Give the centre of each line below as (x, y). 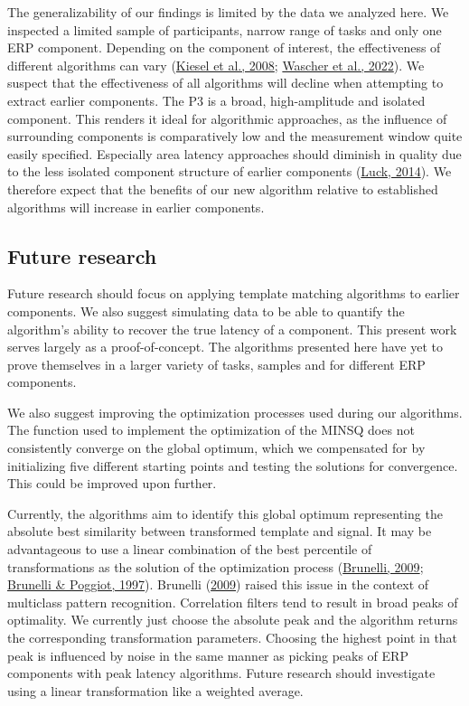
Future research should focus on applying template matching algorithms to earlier (234, 293)
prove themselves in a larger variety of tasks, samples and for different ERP (216, 364)
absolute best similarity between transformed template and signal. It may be (220, 531)
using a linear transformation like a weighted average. (155, 690)
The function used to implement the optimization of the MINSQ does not (211, 430)
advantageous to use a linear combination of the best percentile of (190, 549)
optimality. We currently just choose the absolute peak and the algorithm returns (233, 620)
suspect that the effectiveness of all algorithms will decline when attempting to (225, 83)
